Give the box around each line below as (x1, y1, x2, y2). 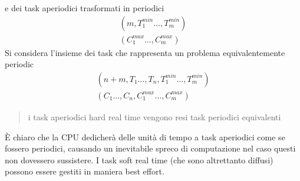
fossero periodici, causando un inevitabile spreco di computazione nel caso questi (5, 142, 296, 154)
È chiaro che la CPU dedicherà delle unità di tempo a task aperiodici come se (5, 130, 285, 143)
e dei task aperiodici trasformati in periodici (5, 2, 164, 14)
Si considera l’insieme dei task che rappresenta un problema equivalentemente (5, 46, 285, 58)
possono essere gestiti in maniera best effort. (5, 165, 164, 177)
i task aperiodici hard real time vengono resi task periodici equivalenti (28, 110, 281, 123)
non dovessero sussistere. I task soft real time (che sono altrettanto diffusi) (5, 153, 273, 166)
